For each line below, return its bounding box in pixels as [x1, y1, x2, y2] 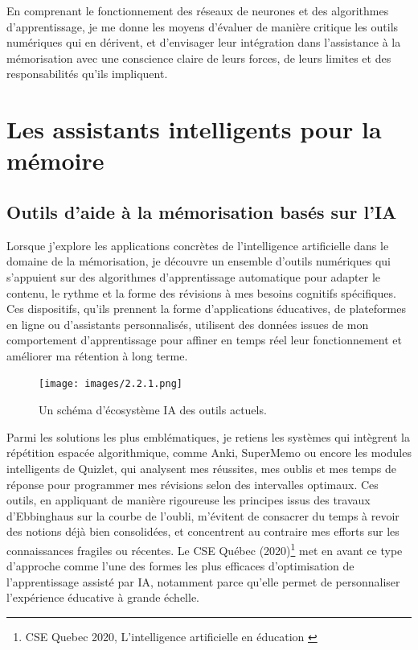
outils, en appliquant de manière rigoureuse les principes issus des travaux [6, 492, 371, 508]
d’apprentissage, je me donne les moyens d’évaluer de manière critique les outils [6, 18, 399, 35]
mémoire [6, 144, 104, 177]
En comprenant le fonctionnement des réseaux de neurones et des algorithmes [6, 2, 389, 19]
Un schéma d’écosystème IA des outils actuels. [39, 401, 267, 418]
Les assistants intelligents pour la [6, 113, 382, 146]
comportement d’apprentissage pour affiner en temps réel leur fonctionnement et [6, 331, 402, 348]
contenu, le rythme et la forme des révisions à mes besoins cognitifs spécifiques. [6, 284, 396, 301]
